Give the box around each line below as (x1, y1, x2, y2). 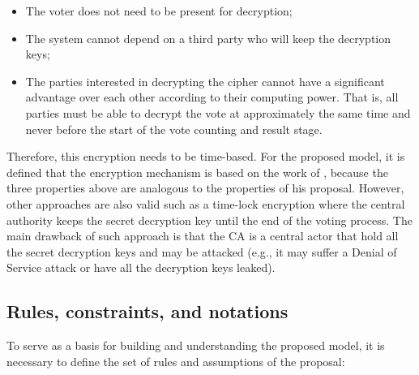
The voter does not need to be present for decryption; (25, 2, 293, 19)
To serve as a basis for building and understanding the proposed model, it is (6, 337, 385, 354)
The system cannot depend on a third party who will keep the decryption (25, 29, 391, 46)
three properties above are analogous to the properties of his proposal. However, (6, 179, 404, 196)
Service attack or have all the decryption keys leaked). (6, 259, 276, 276)
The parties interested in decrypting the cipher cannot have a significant (25, 72, 385, 89)
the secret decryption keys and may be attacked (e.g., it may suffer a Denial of (6, 243, 397, 260)
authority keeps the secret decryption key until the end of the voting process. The (6, 211, 413, 228)
